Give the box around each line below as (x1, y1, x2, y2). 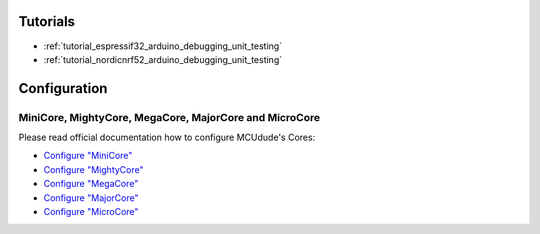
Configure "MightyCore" (43, 163, 144, 175)
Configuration (18, 80, 108, 97)
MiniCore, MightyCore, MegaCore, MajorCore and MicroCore (18, 110, 320, 124)
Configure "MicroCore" (43, 206, 139, 218)
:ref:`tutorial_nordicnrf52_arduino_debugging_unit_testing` (43, 53, 283, 65)
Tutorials (18, 13, 75, 30)
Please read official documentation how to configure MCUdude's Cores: (18, 131, 316, 144)
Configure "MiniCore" (43, 150, 133, 162)
